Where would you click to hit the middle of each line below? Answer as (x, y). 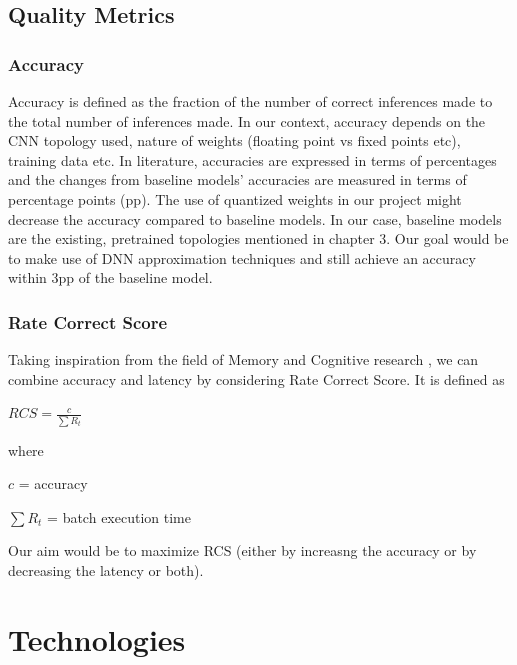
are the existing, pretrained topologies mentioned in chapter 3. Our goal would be (258, 238)
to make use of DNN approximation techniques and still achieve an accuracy (242, 257)
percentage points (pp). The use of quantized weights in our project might (235, 198)
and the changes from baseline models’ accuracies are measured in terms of (237, 179)
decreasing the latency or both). (106, 570)
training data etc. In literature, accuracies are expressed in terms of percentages (252, 159)
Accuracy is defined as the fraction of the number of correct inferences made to (250, 101)
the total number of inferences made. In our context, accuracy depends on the (247, 120)
